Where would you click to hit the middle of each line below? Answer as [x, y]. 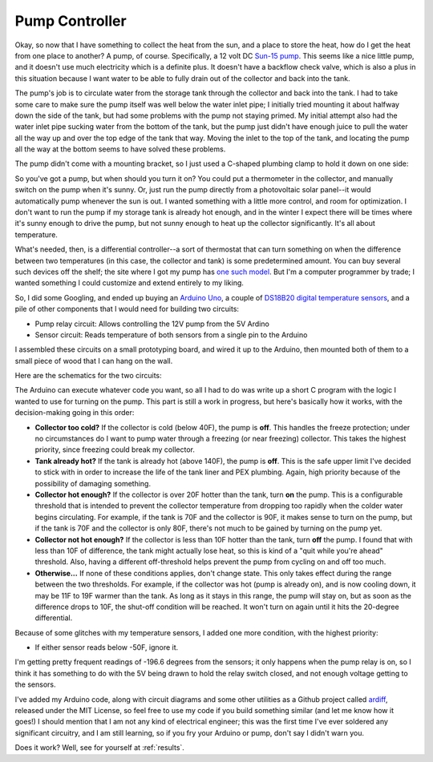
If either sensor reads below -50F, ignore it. [107, 647]
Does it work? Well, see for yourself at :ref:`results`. [99, 748]
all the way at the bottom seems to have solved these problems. [120, 149]
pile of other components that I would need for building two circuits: [127, 309]
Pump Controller [71, 21]
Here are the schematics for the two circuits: [88, 376]
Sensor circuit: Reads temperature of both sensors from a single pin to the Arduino [171, 335]
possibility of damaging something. [93, 483]
